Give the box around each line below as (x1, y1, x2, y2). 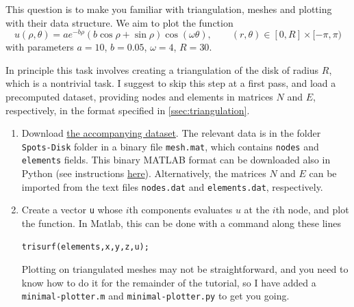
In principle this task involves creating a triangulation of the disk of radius (5, 62, 319, 77)
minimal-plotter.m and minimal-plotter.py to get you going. (21, 289, 290, 303)
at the (244, 202, 270, 217)
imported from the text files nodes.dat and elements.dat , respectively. (21, 179, 323, 193)
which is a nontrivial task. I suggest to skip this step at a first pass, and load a (5, 76, 336, 90)
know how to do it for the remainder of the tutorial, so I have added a (21, 275, 316, 289)
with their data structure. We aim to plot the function (5, 15, 233, 29)
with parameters (5, 40, 74, 54)
